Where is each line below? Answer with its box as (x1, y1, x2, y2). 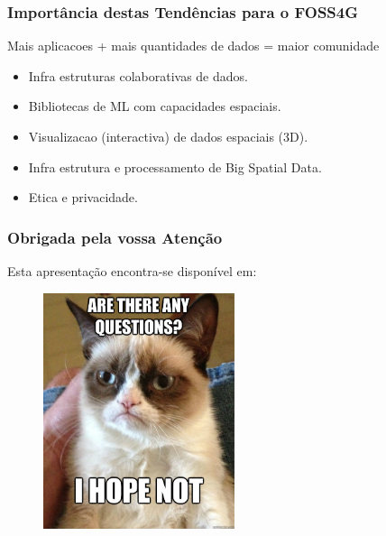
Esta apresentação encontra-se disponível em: (7, 262, 257, 280)
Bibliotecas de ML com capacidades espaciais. (28, 97, 281, 116)
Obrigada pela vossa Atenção (7, 226, 223, 248)
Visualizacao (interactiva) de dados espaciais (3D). (28, 127, 308, 145)
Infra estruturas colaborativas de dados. (28, 66, 248, 85)
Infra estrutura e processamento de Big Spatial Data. (28, 157, 322, 176)
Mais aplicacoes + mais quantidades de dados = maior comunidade (7, 36, 380, 55)
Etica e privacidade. (28, 188, 138, 207)
